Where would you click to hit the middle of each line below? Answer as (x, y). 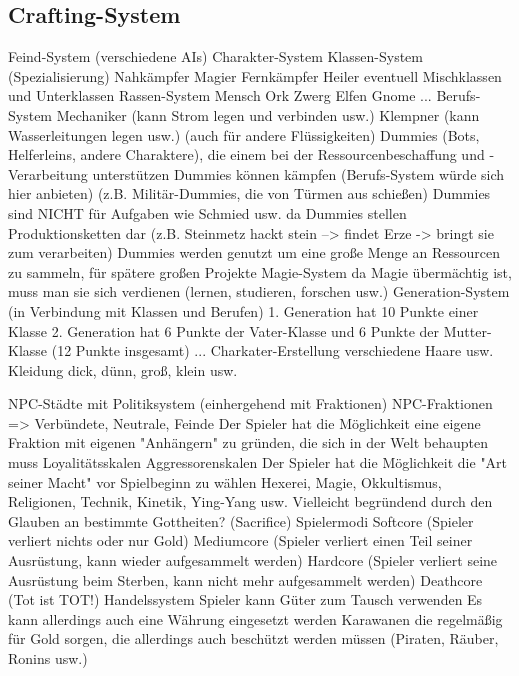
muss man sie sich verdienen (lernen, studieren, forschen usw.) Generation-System (259, 291)
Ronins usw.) (48, 658)
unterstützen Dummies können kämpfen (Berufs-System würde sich (298, 173)
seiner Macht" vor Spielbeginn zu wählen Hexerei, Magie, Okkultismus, (225, 481)
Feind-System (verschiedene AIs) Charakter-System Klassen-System (215, 56)
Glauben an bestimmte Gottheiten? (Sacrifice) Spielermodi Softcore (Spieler (241, 520)
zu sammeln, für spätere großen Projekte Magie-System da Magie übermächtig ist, (260, 271)
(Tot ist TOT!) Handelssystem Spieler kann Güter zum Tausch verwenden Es (245, 599)
